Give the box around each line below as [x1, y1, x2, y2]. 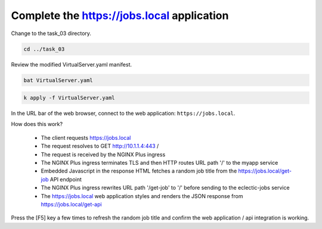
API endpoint [49, 175, 82, 183]
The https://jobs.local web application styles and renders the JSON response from [41, 192, 243, 199]
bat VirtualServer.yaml [23, 77, 94, 83]
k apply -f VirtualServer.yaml [23, 95, 116, 101]
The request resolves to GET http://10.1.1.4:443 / [41, 143, 159, 150]
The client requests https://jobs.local [41, 134, 131, 141]
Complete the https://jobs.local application [11, 9, 229, 22]
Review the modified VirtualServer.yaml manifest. [11, 61, 132, 68]
